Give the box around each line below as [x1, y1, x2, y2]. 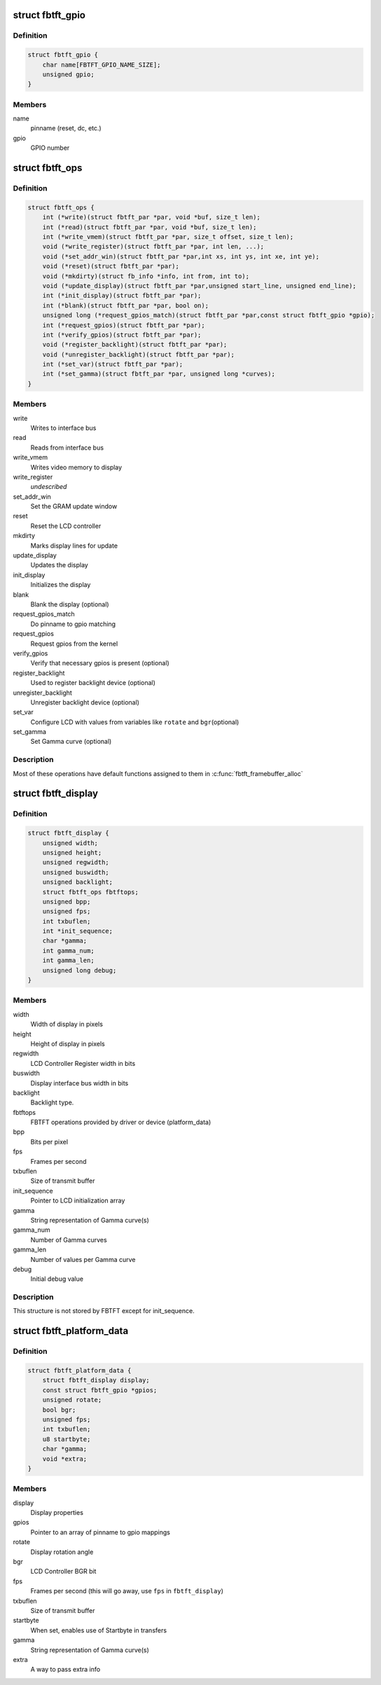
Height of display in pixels [30, 1039, 105, 1048]
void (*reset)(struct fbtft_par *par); [42, 263, 180, 270]
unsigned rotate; [42, 1396, 102, 1404]
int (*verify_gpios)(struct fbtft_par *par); [42, 331, 202, 339]
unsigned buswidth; [42, 868, 110, 876]
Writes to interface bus [30, 424, 97, 432]
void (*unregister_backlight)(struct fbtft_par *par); [42, 350, 235, 359]
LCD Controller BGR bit [30, 1567, 97, 1576]
